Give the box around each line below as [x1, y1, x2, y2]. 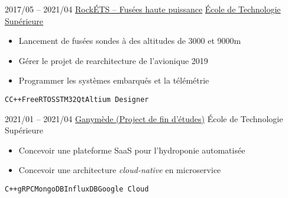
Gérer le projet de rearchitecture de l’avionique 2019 [18, 54, 208, 66]
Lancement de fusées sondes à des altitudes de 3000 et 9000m [18, 34, 241, 47]
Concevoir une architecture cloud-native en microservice [18, 164, 221, 176]
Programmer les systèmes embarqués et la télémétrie [18, 74, 209, 87]
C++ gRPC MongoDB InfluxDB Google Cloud [5, 185, 149, 193]
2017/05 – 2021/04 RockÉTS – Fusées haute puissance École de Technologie [5, 3, 281, 15]
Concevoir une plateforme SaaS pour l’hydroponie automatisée [18, 143, 245, 156]
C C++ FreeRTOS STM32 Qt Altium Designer [5, 95, 149, 104]
